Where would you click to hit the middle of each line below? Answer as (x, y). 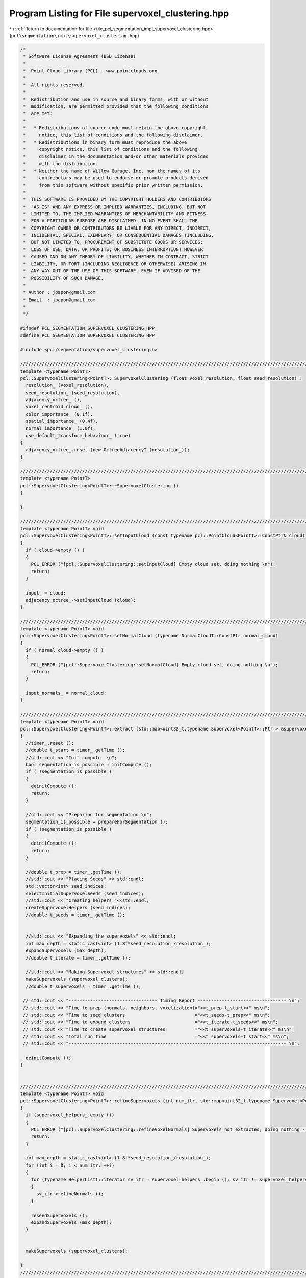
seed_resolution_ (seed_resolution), (73, 393)
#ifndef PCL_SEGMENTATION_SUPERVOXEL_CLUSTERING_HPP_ (89, 328)
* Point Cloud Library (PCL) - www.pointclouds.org (90, 71)
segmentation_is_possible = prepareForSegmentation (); (97, 822)
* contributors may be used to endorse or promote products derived (116, 178)
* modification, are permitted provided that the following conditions (116, 107)
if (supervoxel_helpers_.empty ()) (70, 1115)
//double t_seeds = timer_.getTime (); (75, 915)
